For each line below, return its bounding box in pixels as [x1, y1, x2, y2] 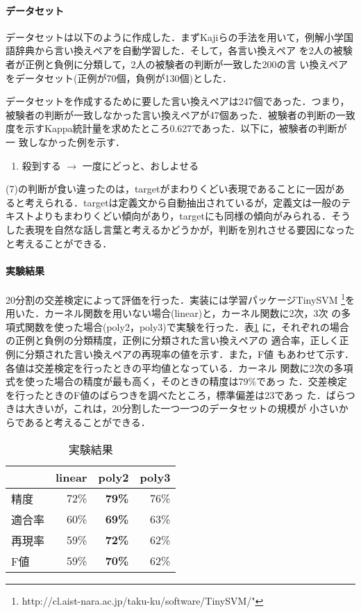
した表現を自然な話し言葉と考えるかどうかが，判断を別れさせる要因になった [6, 222, 355, 236]
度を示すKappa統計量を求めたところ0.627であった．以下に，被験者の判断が [6, 121, 347, 136]
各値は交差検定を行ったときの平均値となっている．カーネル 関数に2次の [6, 360, 334, 375]
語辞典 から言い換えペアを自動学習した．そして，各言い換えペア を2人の [6, 43, 333, 58]
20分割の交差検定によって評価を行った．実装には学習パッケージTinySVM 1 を [6, 290, 355, 306]
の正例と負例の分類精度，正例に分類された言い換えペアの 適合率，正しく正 [6, 333, 349, 348]
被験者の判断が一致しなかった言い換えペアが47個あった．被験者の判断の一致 [6, 107, 355, 122]
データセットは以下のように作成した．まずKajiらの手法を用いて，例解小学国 [6, 29, 354, 44]
